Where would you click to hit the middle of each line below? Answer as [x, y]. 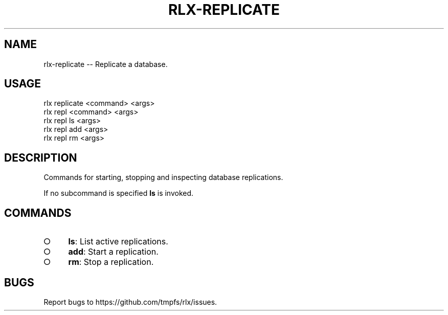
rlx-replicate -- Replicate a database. [106, 64]
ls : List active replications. [118, 242]
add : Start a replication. [113, 252]
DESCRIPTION [41, 157]
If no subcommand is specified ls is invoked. [119, 193]
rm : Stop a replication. [111, 262]
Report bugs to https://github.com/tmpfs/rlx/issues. [130, 302]
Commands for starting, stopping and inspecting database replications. [163, 177]
